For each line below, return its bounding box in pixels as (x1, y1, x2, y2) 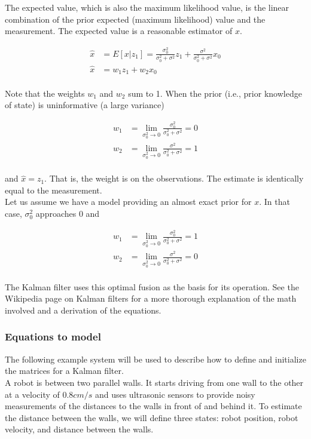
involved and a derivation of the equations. (5, 303, 161, 316)
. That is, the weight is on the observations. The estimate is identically (44, 172, 304, 185)
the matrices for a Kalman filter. (5, 364, 124, 377)
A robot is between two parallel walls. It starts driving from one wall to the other (5, 376, 304, 388)
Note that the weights (5, 87, 85, 99)
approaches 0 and (35, 207, 100, 219)
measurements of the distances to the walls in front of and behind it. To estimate (5, 400, 302, 412)
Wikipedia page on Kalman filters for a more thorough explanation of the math (5, 292, 297, 305)
